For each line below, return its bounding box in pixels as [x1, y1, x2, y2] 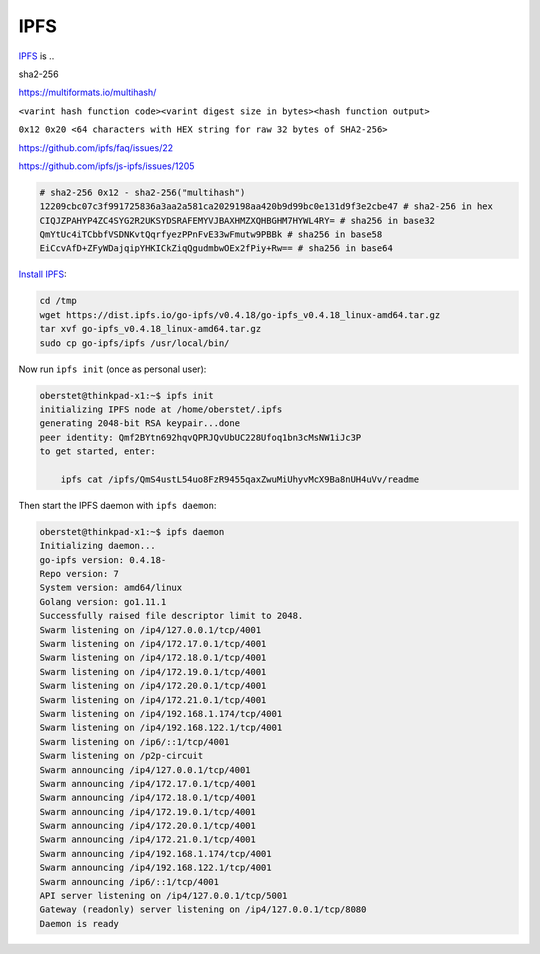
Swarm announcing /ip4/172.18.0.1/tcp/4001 [39, 792, 257, 804]
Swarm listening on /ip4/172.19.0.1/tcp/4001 [39, 666, 267, 677]
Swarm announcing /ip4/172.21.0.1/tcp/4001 [39, 834, 257, 845]
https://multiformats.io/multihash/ [18, 86, 157, 99]
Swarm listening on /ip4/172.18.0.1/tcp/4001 [39, 652, 267, 664]
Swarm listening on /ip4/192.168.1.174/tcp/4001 [39, 708, 283, 719]
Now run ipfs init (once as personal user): [18, 363, 207, 375]
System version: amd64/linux [39, 582, 183, 594]
